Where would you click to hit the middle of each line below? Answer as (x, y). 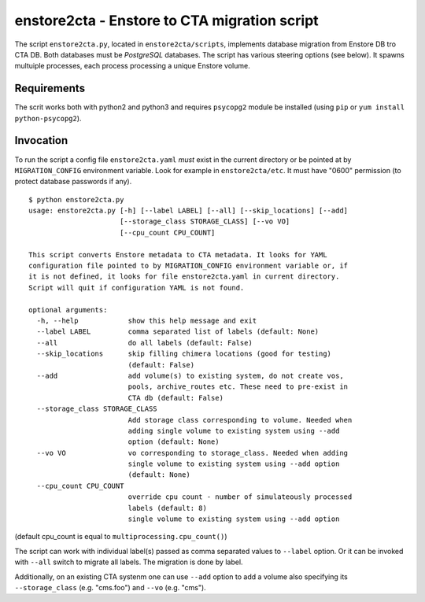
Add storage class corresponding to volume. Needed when (240, 420)
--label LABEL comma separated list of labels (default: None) (178, 332)
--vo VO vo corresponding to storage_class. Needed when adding (192, 453)
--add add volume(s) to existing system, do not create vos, (190, 375)
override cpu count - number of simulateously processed (240, 497)
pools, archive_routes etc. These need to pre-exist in (238, 387)
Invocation (41, 140)
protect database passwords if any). (73, 182)
